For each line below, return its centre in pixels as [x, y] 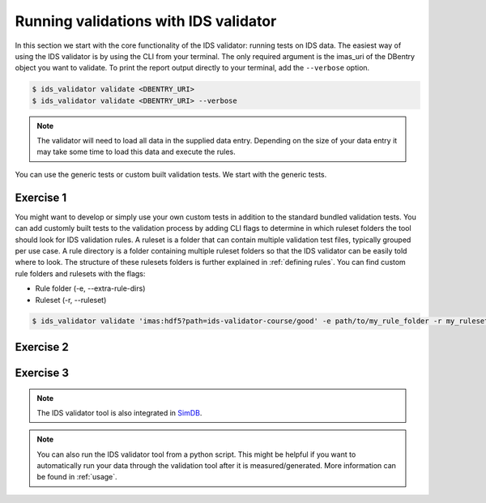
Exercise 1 [41, 197]
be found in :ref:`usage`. [77, 477]
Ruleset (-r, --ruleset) [71, 300]
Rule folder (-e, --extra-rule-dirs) [90, 288]
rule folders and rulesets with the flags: [80, 273]
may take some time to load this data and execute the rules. [136, 152]
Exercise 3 [42, 373]
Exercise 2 [42, 347]
